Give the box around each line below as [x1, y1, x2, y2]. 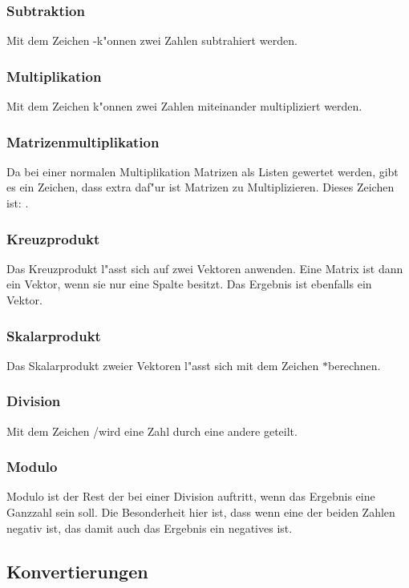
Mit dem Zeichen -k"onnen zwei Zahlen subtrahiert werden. [6, 32, 298, 49]
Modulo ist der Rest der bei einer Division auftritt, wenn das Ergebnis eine [6, 488, 375, 505]
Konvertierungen [6, 558, 148, 583]
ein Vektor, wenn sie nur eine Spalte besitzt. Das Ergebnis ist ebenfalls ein [6, 276, 372, 292]
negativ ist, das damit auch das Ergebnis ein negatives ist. [6, 519, 293, 536]
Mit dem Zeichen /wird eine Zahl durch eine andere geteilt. [6, 422, 298, 439]
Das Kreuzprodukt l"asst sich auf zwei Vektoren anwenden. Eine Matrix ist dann [6, 260, 403, 276]
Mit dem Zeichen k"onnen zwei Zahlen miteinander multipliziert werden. [6, 98, 362, 115]
